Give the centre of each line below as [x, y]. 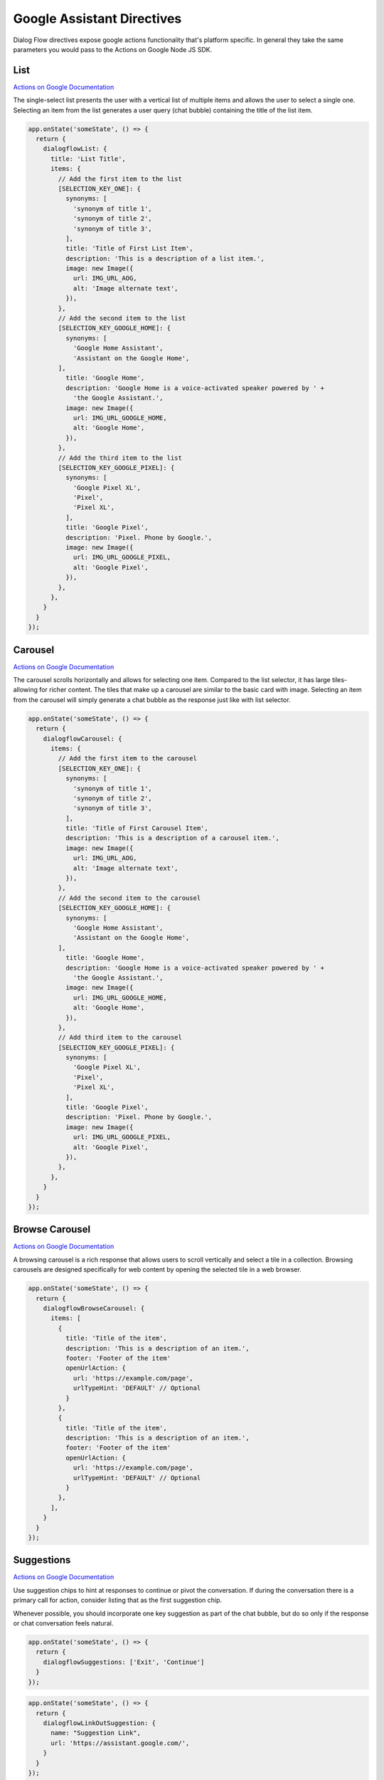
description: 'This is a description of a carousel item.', [172, 838]
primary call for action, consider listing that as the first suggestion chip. [118, 1600]
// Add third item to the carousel [120, 1037]
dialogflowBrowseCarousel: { [94, 1308]
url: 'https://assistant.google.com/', [120, 1743]
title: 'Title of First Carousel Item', [137, 828]
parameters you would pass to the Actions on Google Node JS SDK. [113, 49]
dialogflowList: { [75, 149]
